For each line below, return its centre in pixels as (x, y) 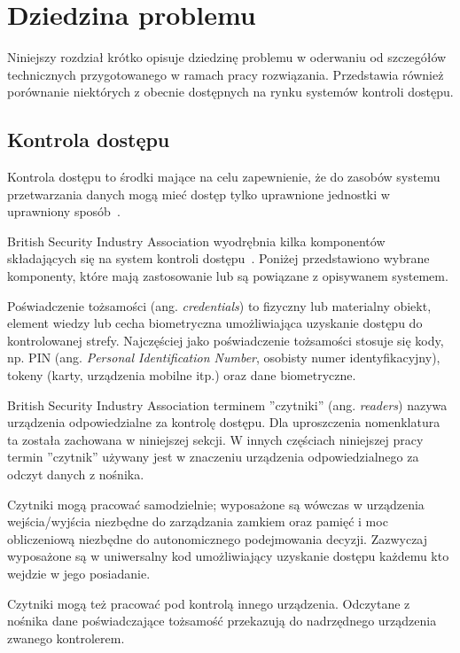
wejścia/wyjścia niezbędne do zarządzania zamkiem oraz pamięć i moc (198, 521)
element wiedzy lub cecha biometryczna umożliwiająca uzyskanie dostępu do (215, 323)
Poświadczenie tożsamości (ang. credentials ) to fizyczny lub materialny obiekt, (219, 305)
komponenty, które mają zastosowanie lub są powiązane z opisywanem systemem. (228, 276)
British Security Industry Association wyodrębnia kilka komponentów (196, 241)
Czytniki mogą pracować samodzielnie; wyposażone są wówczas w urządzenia (216, 504)
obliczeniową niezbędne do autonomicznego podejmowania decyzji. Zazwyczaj (218, 538)
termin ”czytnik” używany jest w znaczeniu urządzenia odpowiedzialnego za (213, 457)
